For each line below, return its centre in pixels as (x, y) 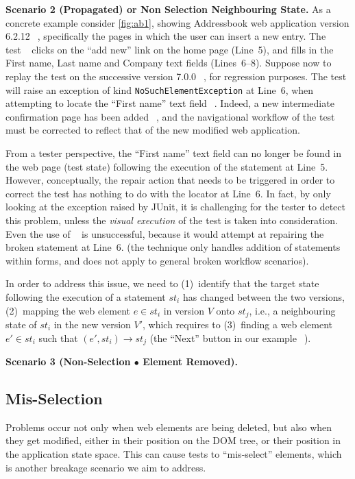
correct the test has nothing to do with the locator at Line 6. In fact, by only (168, 193)
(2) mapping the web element (68, 310)
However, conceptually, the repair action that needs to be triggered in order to (170, 180)
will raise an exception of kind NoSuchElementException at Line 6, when (160, 89)
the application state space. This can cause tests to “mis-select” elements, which (174, 454)
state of (21, 324)
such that (58, 337)
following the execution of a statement (86, 296)
